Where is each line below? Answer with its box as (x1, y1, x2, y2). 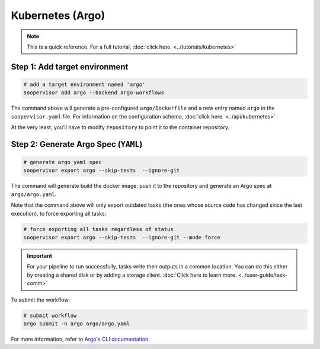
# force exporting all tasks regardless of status (23, 226, 174, 232)
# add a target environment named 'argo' (23, 81, 146, 88)
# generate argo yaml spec (23, 159, 102, 166)
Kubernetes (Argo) (11, 9, 105, 22)
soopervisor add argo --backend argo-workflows (23, 89, 164, 96)
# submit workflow (23, 312, 77, 319)
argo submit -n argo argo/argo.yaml (23, 320, 130, 327)
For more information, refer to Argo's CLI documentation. (11, 335, 151, 342)
